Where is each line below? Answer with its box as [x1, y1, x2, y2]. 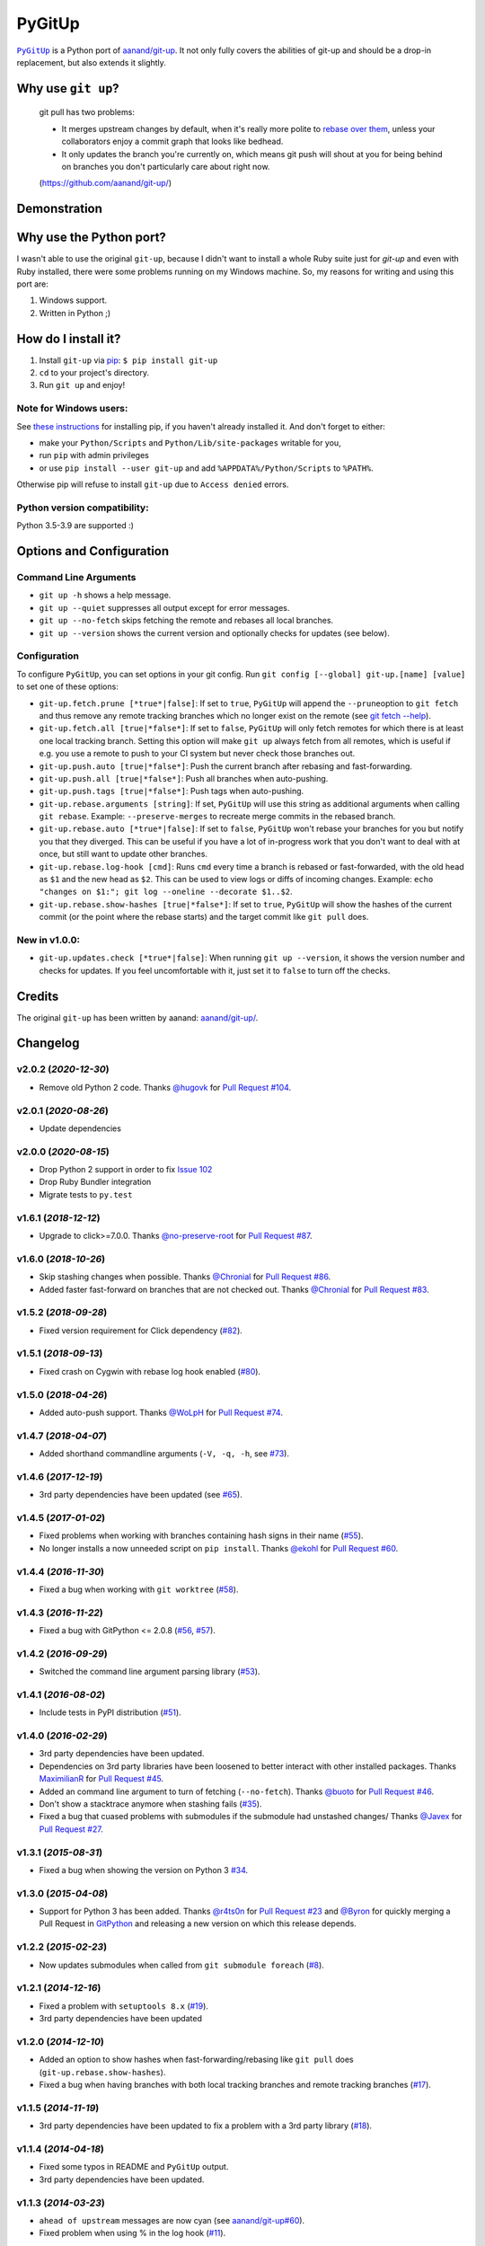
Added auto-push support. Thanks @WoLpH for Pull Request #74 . [39, 1407, 283, 1418]
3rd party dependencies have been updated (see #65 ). [39, 1490, 242, 1500]
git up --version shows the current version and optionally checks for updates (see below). [39, 627, 390, 638]
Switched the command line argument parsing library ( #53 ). [39, 1667, 260, 1677]
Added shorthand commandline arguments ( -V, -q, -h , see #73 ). [39, 1448, 289, 1459]
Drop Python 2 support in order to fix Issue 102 [39, 1164, 213, 1175]
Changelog [16, 1036, 80, 1051]
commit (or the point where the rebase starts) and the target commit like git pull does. [39, 912, 369, 923]
